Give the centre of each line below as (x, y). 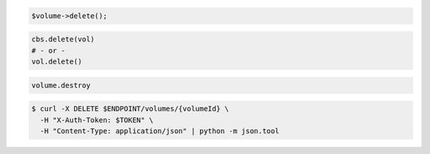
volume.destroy (61, 85)
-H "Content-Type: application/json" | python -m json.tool (160, 131)
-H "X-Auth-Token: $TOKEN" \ (97, 120)
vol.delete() (57, 61)
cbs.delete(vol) (63, 39)
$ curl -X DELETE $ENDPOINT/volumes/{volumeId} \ (130, 109)
